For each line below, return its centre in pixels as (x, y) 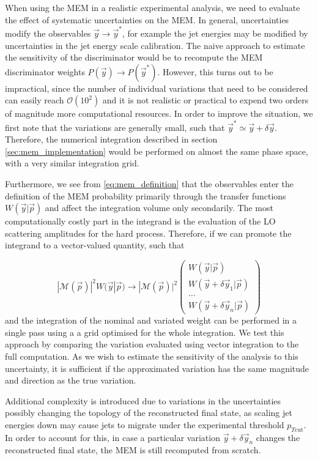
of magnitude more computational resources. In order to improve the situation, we (159, 113)
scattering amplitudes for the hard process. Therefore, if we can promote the (148, 233)
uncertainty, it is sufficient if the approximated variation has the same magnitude (157, 368)
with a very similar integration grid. (72, 163)
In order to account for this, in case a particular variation (113, 437)
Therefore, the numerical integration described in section (111, 139)
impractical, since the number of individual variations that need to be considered (157, 88)
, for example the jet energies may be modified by (215, 33)
